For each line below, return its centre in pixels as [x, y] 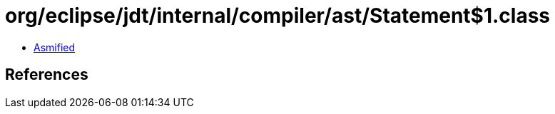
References [47, 75]
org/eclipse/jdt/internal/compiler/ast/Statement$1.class [278, 16]
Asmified [55, 47]
